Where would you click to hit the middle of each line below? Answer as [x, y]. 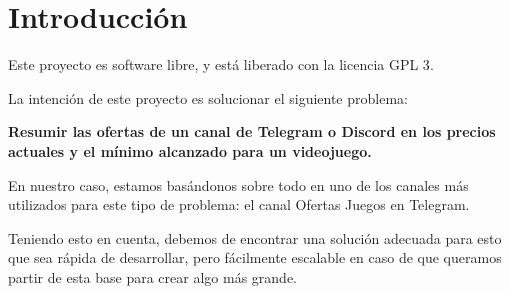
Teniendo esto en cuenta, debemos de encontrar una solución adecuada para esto [255, 237]
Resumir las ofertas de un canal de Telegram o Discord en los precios [252, 131]
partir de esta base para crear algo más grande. [153, 276]
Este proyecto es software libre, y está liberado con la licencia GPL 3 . [221, 64]
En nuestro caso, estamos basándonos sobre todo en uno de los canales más [238, 184]
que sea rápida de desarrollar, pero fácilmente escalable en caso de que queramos [255, 257]
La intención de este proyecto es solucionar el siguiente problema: [208, 97]
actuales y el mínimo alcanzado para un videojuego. [190, 150]
